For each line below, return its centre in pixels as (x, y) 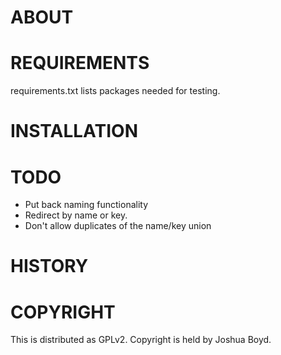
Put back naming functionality (86, 205)
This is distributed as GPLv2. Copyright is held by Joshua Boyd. (141, 340)
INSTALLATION (74, 131)
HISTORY (49, 266)
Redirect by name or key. (76, 215)
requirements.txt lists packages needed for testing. (115, 91)
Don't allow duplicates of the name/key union (118, 226)
